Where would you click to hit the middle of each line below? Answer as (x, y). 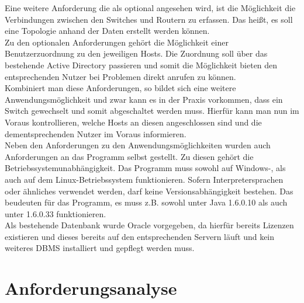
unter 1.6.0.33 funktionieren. (56, 213)
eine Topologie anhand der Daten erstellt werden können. (107, 31)
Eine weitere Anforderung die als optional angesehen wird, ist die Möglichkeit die (150, 8)
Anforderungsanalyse (91, 288)
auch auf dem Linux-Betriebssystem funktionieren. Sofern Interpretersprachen (144, 179)
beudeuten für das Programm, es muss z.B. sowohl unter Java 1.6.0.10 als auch (146, 202)
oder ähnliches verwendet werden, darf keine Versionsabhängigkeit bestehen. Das (149, 191)
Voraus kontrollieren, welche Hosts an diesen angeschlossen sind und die (133, 122)
